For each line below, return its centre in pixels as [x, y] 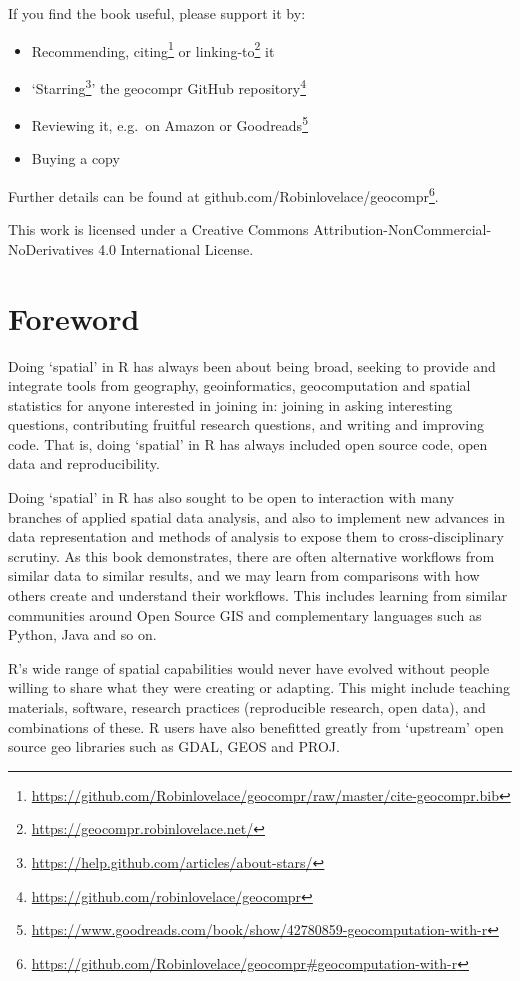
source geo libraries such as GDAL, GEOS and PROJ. [174, 746]
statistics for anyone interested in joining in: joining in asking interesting [230, 404]
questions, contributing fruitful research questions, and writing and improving [246, 424]
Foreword [74, 317]
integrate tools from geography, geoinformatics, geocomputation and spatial [239, 385]
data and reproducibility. [84, 463]
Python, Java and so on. [82, 634]
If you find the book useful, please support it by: [157, 13]
